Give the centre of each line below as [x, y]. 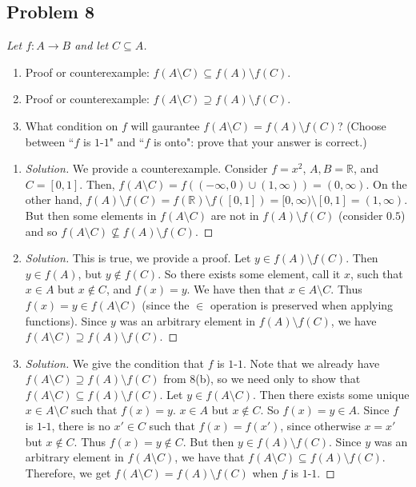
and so [41, 231]
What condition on [72, 125]
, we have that [210, 457]
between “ [50, 141]
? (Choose [362, 125]
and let [92, 45]
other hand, [54, 200]
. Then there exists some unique [331, 394]
